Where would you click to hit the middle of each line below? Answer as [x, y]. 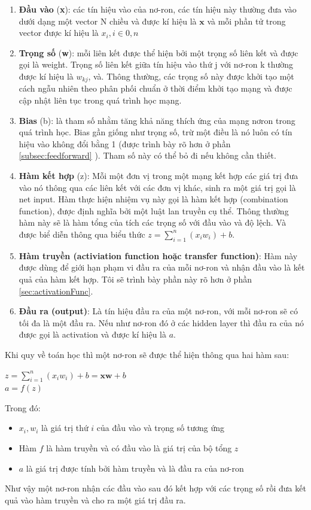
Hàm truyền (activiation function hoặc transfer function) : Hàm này [158, 255]
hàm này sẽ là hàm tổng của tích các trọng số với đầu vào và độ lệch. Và [153, 222]
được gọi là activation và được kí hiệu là [92, 334]
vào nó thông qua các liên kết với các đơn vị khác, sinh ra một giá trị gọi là [157, 187]
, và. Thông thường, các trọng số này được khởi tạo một [191, 76]
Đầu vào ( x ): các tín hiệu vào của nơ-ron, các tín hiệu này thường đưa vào [158, 9]
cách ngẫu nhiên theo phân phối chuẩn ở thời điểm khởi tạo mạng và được [155, 88]
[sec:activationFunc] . [56, 291]
